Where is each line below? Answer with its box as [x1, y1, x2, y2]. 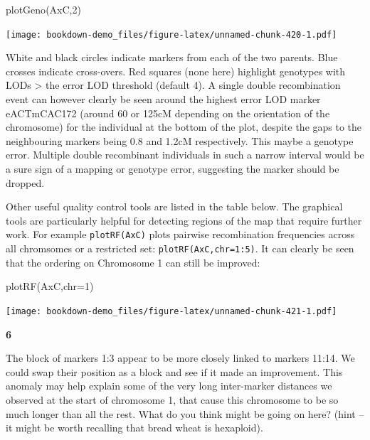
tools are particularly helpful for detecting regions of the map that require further [6, 213, 362, 227]
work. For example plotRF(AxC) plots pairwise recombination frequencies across [6, 227, 355, 242]
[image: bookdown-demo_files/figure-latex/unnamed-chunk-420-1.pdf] [6, 29, 337, 40]
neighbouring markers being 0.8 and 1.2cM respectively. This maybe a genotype [6, 133, 354, 148]
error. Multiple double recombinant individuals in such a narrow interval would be [6, 147, 364, 162]
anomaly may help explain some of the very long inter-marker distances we [6, 378, 332, 393]
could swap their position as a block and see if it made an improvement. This [6, 364, 343, 379]
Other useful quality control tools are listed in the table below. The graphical [6, 199, 343, 214]
